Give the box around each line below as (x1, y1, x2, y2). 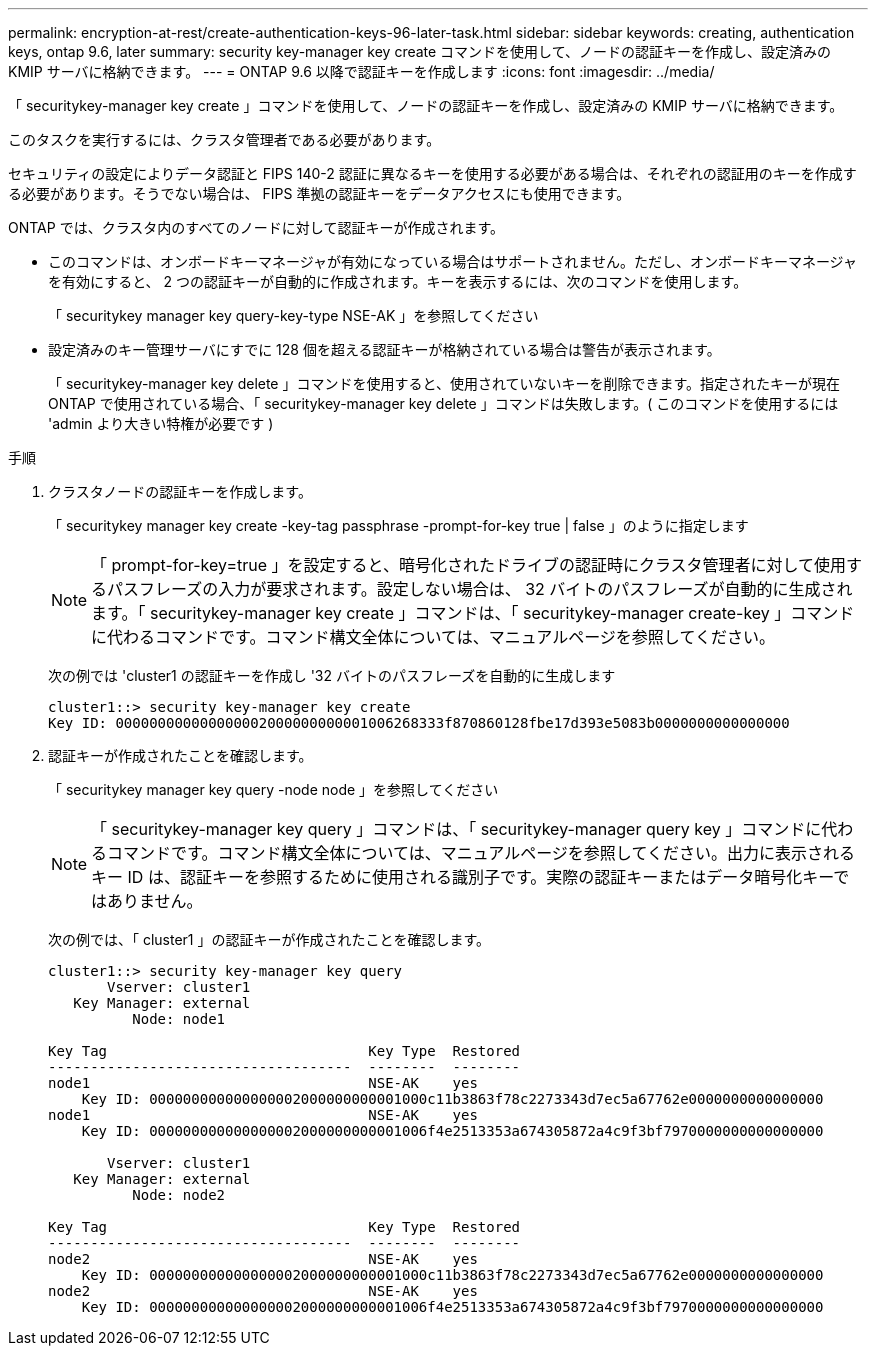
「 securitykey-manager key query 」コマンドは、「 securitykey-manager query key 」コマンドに (91, 819, 822, 839)
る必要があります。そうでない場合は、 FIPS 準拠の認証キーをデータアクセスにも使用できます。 (8, 185, 631, 202)
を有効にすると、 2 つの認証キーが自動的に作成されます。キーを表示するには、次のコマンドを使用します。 (48, 273, 748, 290)
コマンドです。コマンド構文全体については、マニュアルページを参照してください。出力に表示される (107, 843, 855, 863)
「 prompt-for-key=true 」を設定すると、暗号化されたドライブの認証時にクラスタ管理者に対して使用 (91, 555, 847, 575)
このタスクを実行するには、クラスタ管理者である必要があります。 (8, 131, 441, 148)
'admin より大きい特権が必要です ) (48, 415, 274, 432)
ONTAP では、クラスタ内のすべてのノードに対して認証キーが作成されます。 (8, 219, 504, 236)
